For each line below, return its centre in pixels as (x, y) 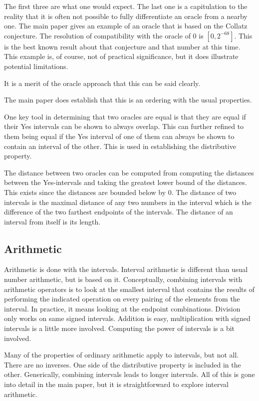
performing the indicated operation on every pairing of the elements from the (122, 299)
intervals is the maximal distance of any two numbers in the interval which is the (128, 202)
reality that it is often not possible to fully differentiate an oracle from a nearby (126, 16)
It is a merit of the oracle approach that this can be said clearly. (102, 83)
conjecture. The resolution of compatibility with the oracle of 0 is (104, 35)
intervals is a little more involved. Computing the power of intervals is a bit (120, 328)
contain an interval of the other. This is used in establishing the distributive (120, 146)
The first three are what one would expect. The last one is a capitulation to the (126, 6)
